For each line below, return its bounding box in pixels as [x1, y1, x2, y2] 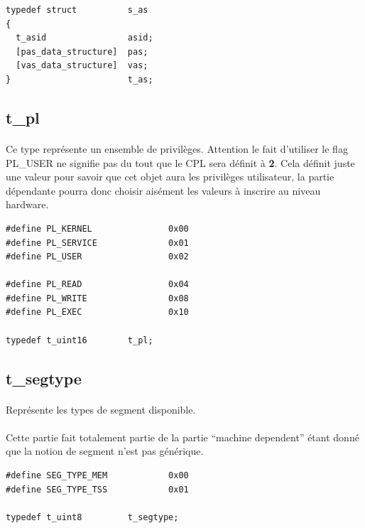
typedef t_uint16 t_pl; [6, 335, 153, 345]
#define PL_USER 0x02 [6, 252, 189, 262]
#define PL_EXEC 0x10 [6, 307, 189, 318]
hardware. [6, 197, 49, 212]
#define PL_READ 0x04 [6, 279, 189, 290]
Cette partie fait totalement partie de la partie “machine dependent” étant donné [6, 429, 359, 444]
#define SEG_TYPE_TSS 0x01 [6, 484, 189, 495]
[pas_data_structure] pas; [16, 46, 148, 57]
